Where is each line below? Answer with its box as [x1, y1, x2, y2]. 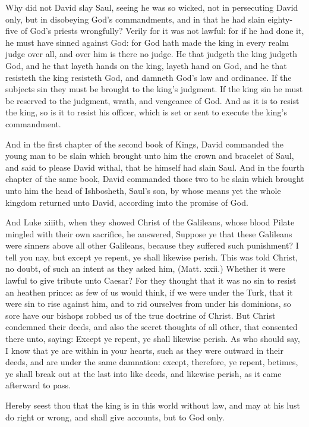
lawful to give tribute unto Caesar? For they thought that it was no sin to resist [5, 274, 297, 287]
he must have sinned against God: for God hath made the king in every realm [5, 36, 289, 48]
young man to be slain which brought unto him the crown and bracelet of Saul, [5, 149, 294, 162]
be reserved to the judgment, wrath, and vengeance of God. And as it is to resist [5, 94, 299, 106]
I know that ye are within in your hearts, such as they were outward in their [5, 344, 283, 356]
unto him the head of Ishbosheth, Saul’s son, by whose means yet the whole [5, 184, 281, 196]
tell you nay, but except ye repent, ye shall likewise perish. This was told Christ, [5, 250, 298, 263]
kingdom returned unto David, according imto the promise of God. [5, 196, 248, 208]
